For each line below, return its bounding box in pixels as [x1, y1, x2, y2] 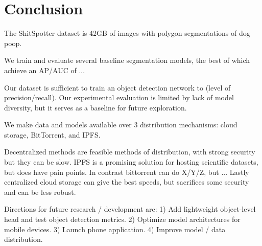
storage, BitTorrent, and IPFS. [4, 129, 101, 140]
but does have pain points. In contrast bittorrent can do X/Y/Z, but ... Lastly [4, 166, 249, 177]
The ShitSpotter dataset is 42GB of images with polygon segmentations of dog [4, 28, 250, 38]
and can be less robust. [4, 186, 76, 197]
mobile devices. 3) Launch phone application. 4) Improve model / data [4, 223, 226, 234]
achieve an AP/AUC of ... [4, 64, 85, 75]
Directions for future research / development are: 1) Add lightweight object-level [4, 204, 256, 214]
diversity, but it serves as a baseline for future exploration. [4, 102, 187, 113]
